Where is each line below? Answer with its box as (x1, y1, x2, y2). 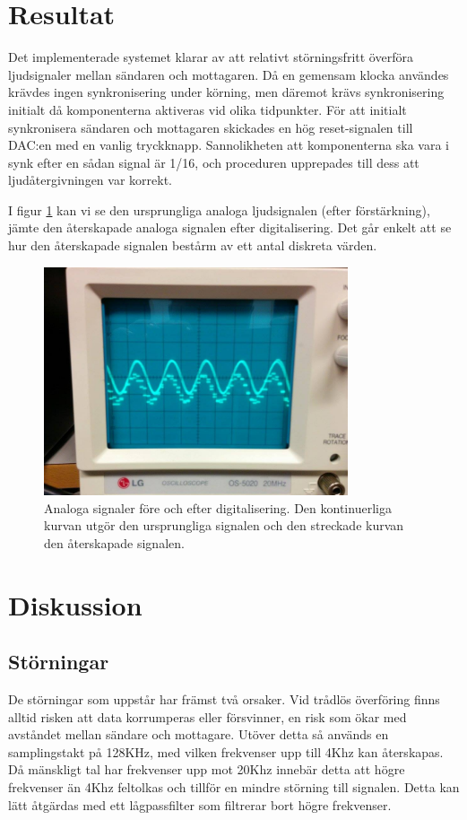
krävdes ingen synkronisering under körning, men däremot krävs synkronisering (8, 83, 445, 101)
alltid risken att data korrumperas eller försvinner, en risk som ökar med (8, 707, 407, 726)
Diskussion (8, 586, 143, 623)
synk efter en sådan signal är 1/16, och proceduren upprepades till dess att (8, 153, 419, 171)
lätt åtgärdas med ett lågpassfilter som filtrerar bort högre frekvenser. (8, 795, 392, 814)
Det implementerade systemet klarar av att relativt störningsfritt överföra (8, 48, 413, 66)
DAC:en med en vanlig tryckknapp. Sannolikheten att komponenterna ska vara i (8, 135, 449, 154)
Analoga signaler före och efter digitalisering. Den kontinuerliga (44, 498, 392, 517)
